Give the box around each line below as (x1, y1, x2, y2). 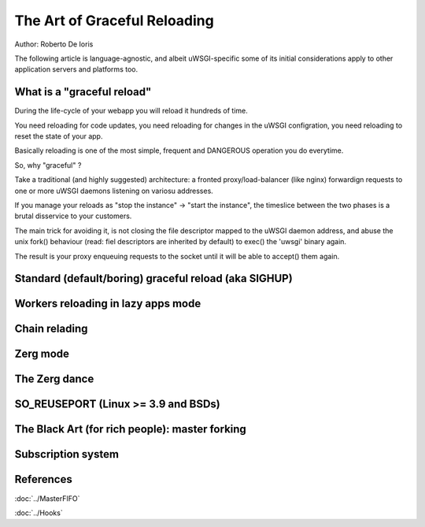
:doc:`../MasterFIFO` (14, 493, 80, 503)
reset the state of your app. (14, 132, 103, 141)
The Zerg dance (14, 373, 94, 386)
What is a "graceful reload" (14, 85, 152, 98)
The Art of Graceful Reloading (14, 12, 214, 29)
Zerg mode (14, 347, 70, 361)
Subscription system (14, 447, 120, 461)
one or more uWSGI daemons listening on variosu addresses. (14, 186, 214, 195)
